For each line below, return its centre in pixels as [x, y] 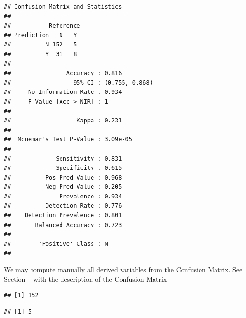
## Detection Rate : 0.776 [63, 206]
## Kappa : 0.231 [63, 121]
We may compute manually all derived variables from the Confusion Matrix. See [123, 269]
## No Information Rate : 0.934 [63, 92]
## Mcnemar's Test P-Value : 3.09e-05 [68, 140]
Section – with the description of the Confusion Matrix [85, 279]
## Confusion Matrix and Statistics [63, 7]
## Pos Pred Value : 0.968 [63, 177]
